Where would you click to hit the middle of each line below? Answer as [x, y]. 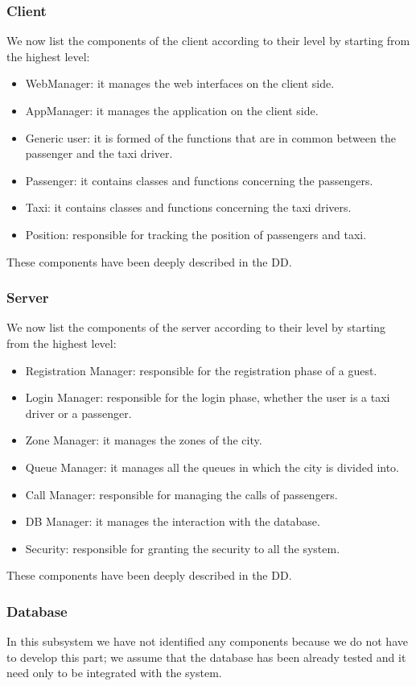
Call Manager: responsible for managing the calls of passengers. [181, 494]
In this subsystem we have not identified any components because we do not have [207, 641]
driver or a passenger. [78, 413]
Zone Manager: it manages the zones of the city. [144, 440]
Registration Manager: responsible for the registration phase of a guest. [201, 370]
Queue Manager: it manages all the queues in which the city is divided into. [212, 467]
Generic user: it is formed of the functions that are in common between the [210, 137]
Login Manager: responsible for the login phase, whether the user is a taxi [208, 397]
